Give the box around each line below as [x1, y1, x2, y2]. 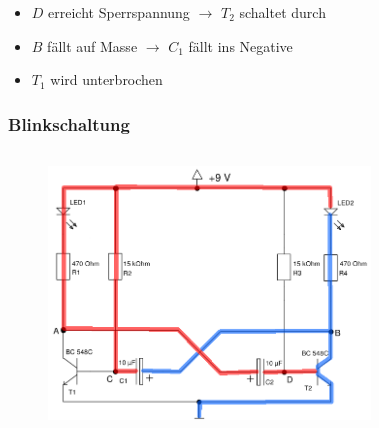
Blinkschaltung [8, 111, 130, 136]
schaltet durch [239, 2, 326, 22]
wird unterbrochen [50, 69, 163, 90]
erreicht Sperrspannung [48, 2, 190, 22]
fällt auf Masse [47, 35, 138, 56]
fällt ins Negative [188, 35, 293, 56]
